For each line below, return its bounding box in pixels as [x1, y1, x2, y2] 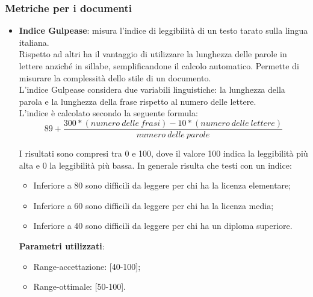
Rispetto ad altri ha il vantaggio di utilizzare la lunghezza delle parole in [19, 48, 287, 60]
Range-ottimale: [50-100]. [33, 280, 126, 293]
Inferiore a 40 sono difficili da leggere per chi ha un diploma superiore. [33, 219, 293, 232]
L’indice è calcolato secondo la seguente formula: [19, 107, 198, 119]
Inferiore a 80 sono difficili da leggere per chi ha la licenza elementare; [33, 179, 291, 192]
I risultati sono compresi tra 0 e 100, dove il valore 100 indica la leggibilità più [19, 147, 308, 160]
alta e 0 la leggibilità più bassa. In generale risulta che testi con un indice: [19, 158, 292, 171]
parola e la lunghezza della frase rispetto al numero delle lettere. [19, 95, 256, 107]
